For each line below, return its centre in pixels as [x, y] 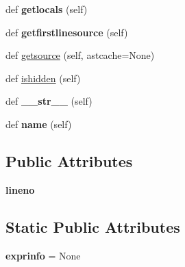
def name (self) [39, 124]
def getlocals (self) [47, 9]
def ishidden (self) [43, 78]
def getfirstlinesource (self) [67, 32]
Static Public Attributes [93, 226]
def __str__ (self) [49, 101]
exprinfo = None [43, 255]
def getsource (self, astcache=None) [80, 55]
